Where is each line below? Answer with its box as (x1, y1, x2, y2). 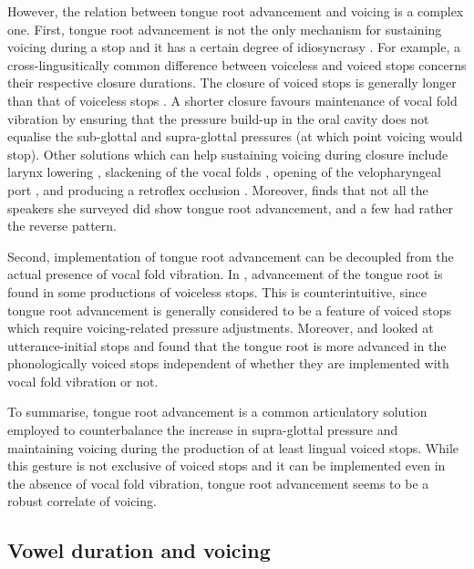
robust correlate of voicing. (7, 491, 157, 511)
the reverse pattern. (7, 216, 117, 235)
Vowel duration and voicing (7, 536, 271, 564)
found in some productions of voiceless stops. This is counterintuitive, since (7, 282, 428, 301)
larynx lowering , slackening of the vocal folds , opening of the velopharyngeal (7, 162, 441, 181)
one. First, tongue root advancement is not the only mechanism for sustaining (7, 19, 442, 38)
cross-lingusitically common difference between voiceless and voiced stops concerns (7, 55, 467, 74)
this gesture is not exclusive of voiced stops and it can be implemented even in (7, 456, 446, 475)
